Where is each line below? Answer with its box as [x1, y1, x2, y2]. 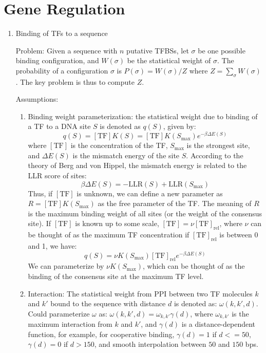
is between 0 [219, 229, 258, 240]
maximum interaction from [28, 319, 112, 329]
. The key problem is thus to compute [15, 76, 135, 87]
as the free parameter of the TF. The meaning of [98, 198, 252, 209]
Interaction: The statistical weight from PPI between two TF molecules [28, 288, 253, 299]
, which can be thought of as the [143, 261, 245, 271]
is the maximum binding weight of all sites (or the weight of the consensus [28, 208, 262, 218]
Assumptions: [15, 94, 59, 104]
